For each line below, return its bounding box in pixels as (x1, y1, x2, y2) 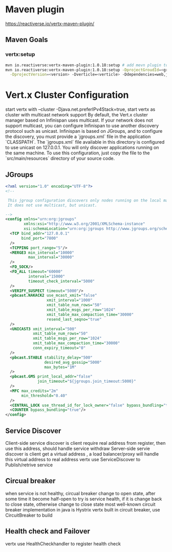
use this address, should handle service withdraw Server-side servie (5, 445, 150, 451)
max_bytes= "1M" (44, 364, 77, 370)
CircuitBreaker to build (5, 512, 53, 518)
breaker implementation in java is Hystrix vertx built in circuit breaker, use (5, 506, 160, 512)
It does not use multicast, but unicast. (7, 203, 97, 208)
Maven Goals (5, 35, 48, 44)
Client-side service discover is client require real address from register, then (5, 440, 166, 446)
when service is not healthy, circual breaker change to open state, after (5, 490, 156, 496)
